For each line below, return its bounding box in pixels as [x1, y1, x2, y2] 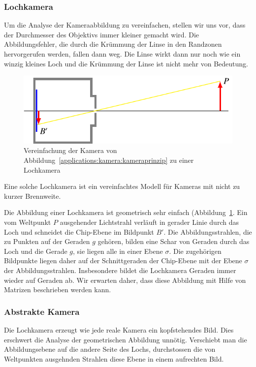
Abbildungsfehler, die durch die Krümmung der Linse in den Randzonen [4, 39, 222, 49]
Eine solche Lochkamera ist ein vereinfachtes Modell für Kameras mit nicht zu [4, 181, 240, 191]
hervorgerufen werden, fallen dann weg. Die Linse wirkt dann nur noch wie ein [4, 49, 241, 59]
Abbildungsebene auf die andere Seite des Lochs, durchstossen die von [4, 344, 216, 354]
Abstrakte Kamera [4, 305, 80, 317]
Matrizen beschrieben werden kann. [4, 284, 111, 295]
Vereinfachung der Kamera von [24, 145, 117, 155]
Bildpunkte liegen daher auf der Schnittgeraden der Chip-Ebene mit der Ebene [4, 255, 242, 266]
